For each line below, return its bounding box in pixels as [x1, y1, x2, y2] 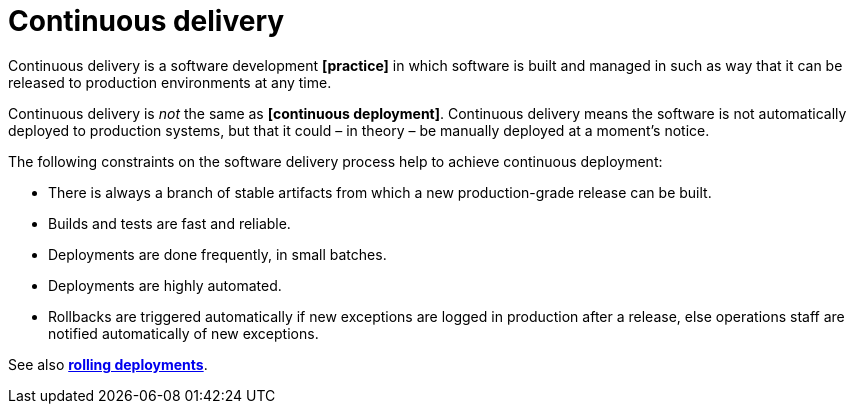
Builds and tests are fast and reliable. [48, 214, 291, 232]
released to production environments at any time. [8, 73, 332, 91]
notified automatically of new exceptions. [48, 324, 319, 342]
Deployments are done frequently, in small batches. [48, 245, 387, 263]
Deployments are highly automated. [48, 276, 282, 294]
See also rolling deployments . [8, 355, 208, 373]
